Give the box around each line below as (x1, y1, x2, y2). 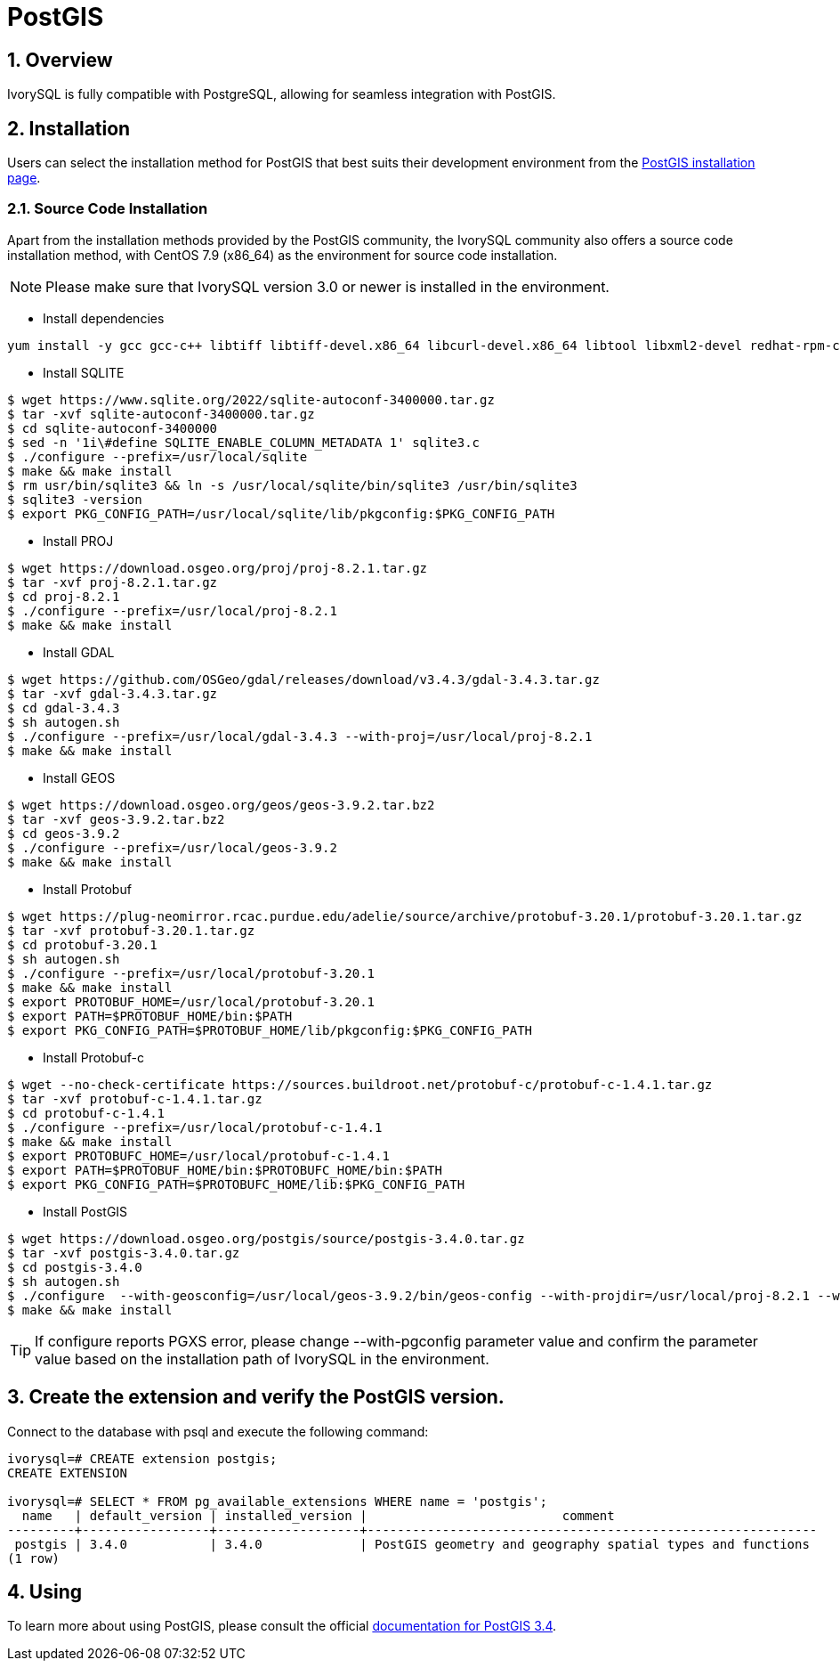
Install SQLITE (43, 364, 125, 380)
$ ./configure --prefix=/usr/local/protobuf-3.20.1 (7, 965, 376, 980)
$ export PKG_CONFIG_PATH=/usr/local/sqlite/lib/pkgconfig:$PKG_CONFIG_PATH (7, 506, 555, 521)
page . (7, 170, 41, 186)
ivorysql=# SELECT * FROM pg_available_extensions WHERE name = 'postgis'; (7, 1493, 547, 1509)
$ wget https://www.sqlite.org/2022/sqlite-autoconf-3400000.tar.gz (7, 392, 495, 407)
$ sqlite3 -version (7, 492, 142, 507)
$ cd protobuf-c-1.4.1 (7, 1105, 166, 1120)
